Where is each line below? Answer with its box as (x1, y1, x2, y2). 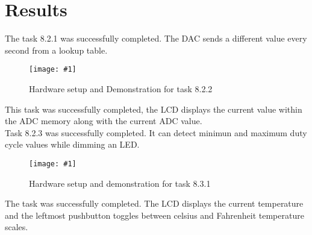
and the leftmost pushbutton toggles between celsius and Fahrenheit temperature (5, 208, 304, 221)
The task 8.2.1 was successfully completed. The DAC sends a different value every (5, 32, 307, 45)
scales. (5, 221, 28, 233)
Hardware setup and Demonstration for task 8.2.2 (29, 82, 213, 95)
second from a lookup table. (5, 43, 108, 56)
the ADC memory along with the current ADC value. (5, 114, 202, 127)
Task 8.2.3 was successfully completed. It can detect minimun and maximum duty (5, 126, 307, 139)
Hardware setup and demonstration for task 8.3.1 (29, 177, 211, 189)
